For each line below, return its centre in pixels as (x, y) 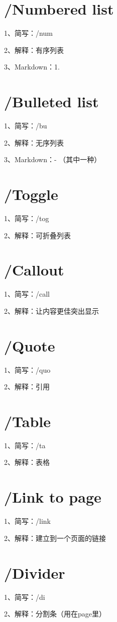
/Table (28, 421)
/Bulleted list (51, 101)
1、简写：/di (25, 597)
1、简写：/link (27, 521)
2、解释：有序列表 (34, 50)
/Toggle (31, 194)
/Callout (34, 270)
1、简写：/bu (26, 126)
